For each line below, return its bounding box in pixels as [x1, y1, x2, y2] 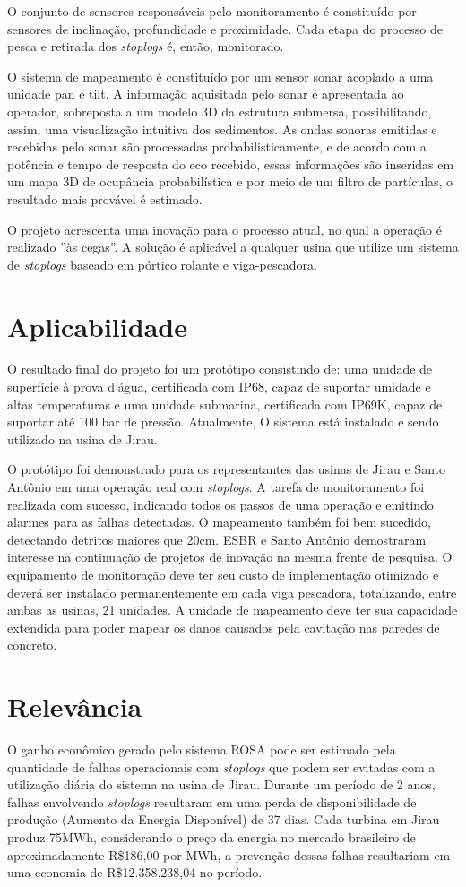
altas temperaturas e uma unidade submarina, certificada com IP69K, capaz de [7, 394, 443, 413]
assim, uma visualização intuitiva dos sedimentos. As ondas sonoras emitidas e [7, 119, 437, 138]
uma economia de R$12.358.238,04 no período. [7, 863, 263, 882]
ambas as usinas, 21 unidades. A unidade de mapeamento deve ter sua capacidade [7, 600, 458, 619]
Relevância [7, 688, 142, 725]
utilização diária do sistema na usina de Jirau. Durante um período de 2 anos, [7, 775, 436, 794]
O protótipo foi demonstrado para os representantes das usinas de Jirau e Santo [7, 460, 446, 478]
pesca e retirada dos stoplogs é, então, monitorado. [7, 37, 284, 56]
